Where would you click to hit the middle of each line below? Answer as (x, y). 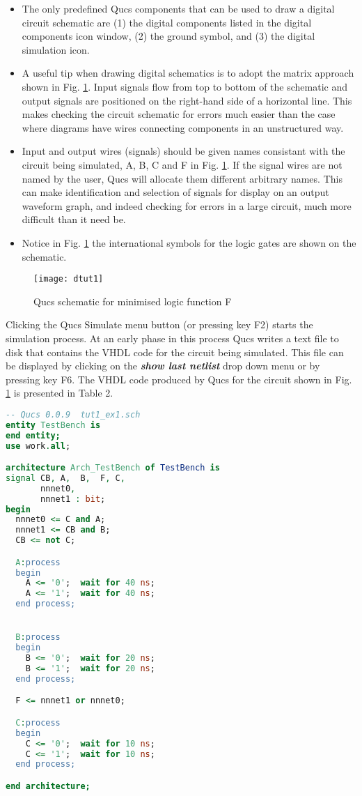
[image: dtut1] (69, 279)
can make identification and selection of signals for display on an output (175, 192)
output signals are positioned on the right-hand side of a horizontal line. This (187, 100)
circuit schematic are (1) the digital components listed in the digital (167, 22)
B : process (38, 637)
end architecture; (48, 786)
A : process (38, 562)
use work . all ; (38, 446)
